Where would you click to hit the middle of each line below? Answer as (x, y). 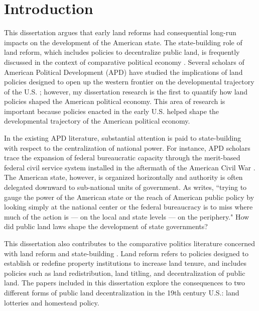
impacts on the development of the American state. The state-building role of (123, 42)
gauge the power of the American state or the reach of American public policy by (129, 197)
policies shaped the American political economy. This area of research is (115, 101)
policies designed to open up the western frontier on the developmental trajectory (129, 82)
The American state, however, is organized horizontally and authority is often (123, 177)
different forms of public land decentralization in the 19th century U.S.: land (122, 292)
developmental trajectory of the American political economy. (97, 121)
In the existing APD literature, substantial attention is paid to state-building (123, 138)
